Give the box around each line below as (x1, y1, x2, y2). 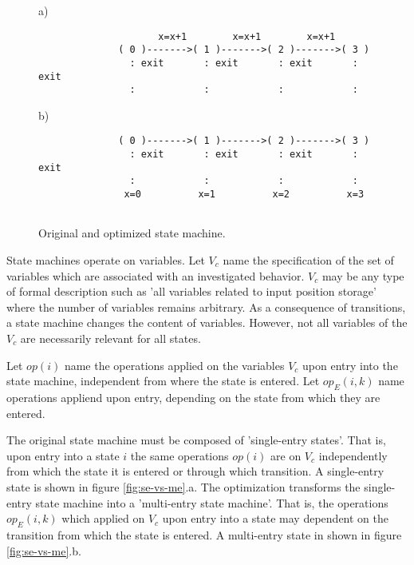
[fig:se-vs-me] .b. (6, 542, 81, 559)
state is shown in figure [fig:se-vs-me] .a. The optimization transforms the (6, 478, 361, 495)
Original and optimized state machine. (38, 225, 226, 241)
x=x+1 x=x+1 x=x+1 (158, 30, 336, 42)
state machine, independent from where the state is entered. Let (6, 372, 320, 389)
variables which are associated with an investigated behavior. (6, 267, 305, 284)
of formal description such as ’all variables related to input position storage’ (6, 283, 377, 300)
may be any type (321, 267, 404, 284)
